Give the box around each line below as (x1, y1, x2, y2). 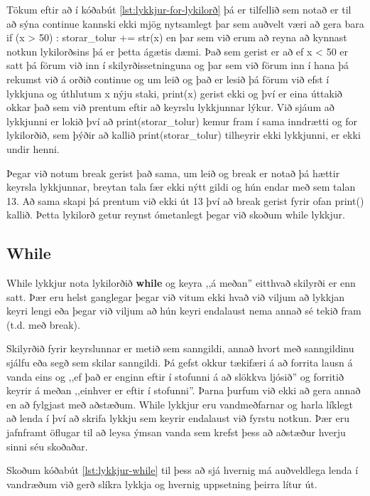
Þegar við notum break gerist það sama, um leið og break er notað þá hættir (6, 165, 340, 180)
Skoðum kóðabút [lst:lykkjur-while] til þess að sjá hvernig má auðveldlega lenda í (6, 463, 359, 477)
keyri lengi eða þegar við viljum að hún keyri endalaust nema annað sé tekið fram (6, 303, 361, 318)
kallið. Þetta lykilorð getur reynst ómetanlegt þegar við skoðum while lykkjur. (6, 207, 345, 222)
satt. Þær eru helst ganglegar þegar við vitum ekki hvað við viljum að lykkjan (6, 289, 345, 304)
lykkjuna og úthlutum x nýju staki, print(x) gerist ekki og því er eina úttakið (6, 85, 342, 100)
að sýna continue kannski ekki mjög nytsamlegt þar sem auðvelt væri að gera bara (6, 16, 364, 31)
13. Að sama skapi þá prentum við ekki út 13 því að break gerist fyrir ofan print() (6, 193, 364, 208)
